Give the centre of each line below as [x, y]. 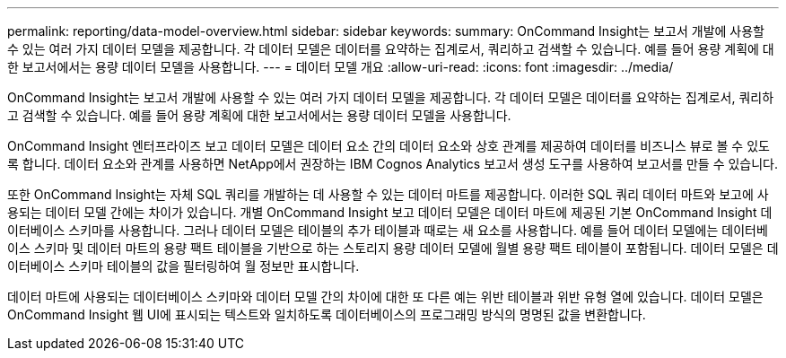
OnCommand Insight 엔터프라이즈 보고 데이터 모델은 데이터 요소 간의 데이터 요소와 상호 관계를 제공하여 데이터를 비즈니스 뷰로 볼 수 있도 [389, 146]
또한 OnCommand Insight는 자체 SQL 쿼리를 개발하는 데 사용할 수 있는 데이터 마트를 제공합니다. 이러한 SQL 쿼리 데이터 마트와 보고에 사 [388, 194]
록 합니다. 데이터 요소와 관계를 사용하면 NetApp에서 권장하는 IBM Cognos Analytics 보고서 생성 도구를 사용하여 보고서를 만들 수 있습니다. [393, 164]
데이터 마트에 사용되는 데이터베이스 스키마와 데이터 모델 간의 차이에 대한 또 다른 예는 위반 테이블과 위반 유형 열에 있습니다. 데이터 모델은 [385, 297]
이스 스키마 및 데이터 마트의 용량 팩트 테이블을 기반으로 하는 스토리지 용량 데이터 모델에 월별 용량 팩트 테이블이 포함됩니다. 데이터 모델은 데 [393, 248]
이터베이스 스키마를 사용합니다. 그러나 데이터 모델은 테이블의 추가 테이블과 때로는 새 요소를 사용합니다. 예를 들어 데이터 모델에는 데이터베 [388, 230]
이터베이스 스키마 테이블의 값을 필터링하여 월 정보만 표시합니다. [183, 266]
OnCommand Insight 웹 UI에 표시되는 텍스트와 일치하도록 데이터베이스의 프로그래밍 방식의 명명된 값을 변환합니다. [327, 314]
